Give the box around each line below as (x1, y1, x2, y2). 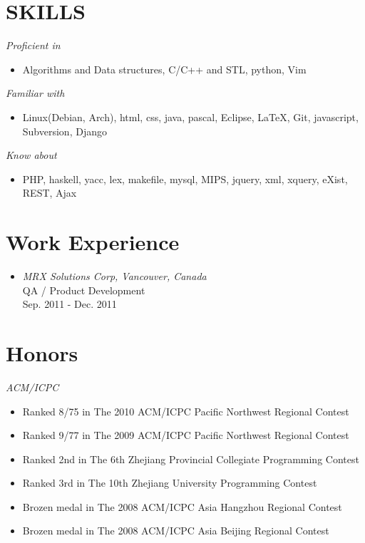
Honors (6, 338, 78, 367)
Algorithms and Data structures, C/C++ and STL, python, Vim (22, 61, 307, 76)
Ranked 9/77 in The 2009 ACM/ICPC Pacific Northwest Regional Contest (22, 428, 349, 443)
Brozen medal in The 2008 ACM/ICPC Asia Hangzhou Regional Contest (22, 499, 342, 514)
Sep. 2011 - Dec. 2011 (22, 296, 117, 311)
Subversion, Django (22, 123, 107, 138)
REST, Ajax (22, 185, 77, 200)
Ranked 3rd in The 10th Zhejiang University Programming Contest (22, 475, 317, 490)
